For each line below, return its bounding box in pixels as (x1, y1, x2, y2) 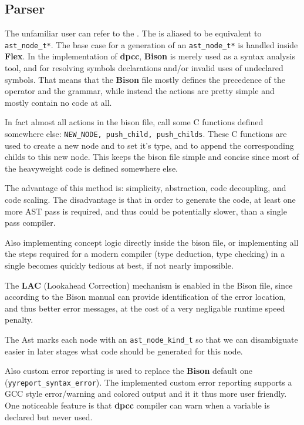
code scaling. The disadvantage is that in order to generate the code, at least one (5, 193, 296, 206)
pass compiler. (5, 216, 56, 229)
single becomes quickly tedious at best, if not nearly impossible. (5, 259, 234, 272)
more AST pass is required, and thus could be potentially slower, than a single (5, 205, 287, 217)
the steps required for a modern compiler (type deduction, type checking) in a (5, 247, 285, 260)
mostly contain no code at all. (5, 96, 112, 108)
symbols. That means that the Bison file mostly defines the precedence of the (5, 73, 285, 85)
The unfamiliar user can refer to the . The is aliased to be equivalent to (5, 27, 262, 39)
